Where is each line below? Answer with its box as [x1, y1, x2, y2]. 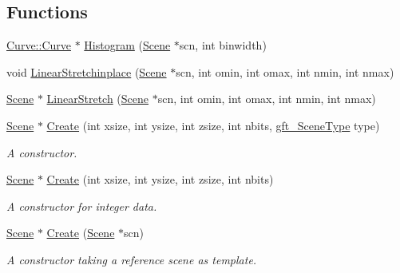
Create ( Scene [46, 224, 115, 241]
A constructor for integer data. [6, 197, 157, 214]
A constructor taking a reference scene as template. [6, 251, 257, 267]
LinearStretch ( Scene [46, 90, 149, 107]
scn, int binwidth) [179, 37, 267, 53]
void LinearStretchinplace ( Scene [6, 63, 167, 80]
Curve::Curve [6, 37, 71, 53]
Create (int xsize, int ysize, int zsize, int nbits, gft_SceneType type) [46, 117, 380, 133]
